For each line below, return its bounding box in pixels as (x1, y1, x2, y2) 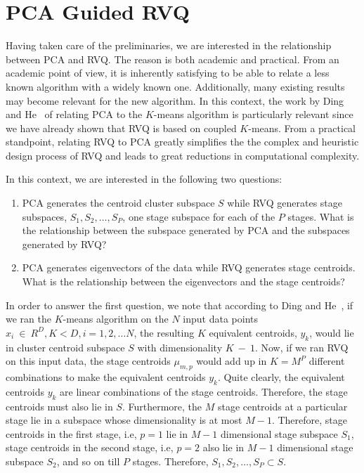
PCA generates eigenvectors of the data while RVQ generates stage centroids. (22, 260, 356, 275)
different (308, 354, 345, 368)
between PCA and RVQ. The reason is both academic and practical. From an (6, 51, 339, 66)
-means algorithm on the (63, 311, 169, 326)
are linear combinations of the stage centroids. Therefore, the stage (60, 384, 348, 399)
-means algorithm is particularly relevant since (153, 107, 353, 122)
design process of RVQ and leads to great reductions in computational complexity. (6, 148, 360, 162)
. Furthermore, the (122, 399, 202, 413)
